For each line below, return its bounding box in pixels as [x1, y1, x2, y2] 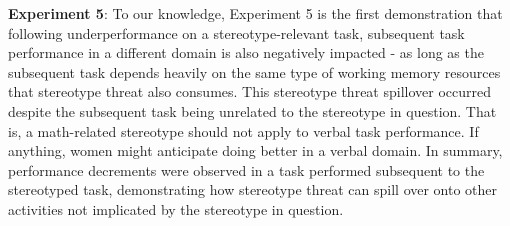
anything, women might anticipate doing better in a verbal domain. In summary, [8, 140, 503, 161]
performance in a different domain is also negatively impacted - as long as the [8, 42, 484, 63]
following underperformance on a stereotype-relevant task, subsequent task [8, 22, 465, 43]
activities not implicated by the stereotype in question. [8, 198, 344, 219]
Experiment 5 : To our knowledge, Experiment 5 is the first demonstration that [8, 3, 503, 23]
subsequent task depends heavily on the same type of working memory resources [8, 61, 501, 82]
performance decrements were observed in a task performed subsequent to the [8, 159, 485, 180]
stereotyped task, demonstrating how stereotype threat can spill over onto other [8, 179, 498, 200]
